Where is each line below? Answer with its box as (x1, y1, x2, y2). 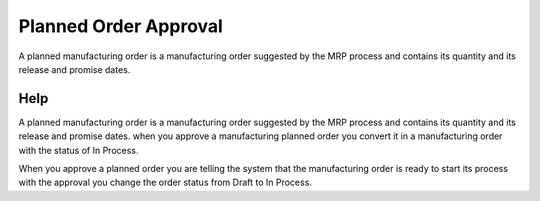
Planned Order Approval (18, 15, 224, 37)
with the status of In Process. (18, 144, 139, 156)
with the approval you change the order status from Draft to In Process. (18, 176, 312, 189)
